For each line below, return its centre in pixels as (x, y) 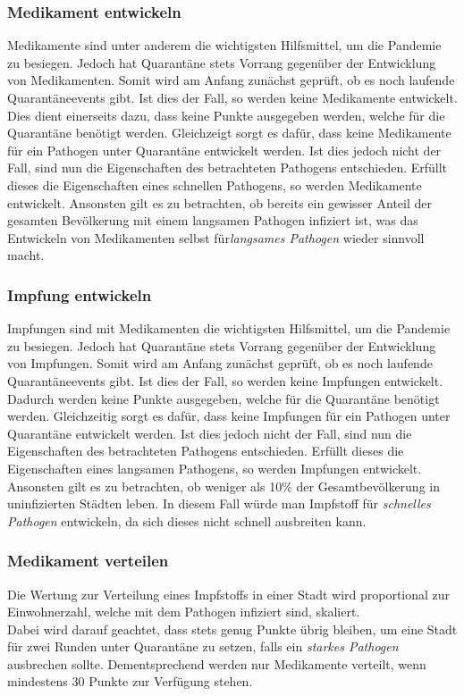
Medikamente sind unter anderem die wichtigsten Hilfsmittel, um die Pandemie (224, 45)
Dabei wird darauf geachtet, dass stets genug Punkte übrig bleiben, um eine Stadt (232, 629)
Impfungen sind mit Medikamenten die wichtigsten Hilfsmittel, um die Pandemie (229, 328)
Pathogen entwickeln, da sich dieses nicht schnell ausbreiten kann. (187, 520)
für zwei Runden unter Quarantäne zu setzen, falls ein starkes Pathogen (203, 646)
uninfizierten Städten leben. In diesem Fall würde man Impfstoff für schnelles (219, 503)
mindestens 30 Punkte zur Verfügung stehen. (130, 681)
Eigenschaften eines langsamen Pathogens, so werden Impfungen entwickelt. (215, 468)
